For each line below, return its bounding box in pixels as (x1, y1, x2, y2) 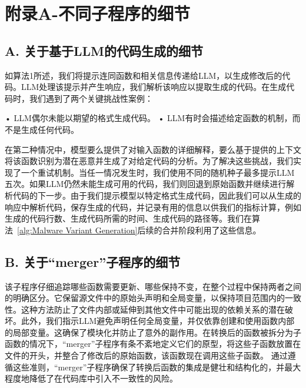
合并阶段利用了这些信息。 (162, 223, 261, 236)
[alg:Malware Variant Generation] (17, 223, 138, 236)
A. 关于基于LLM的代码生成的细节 (5, 41, 203, 59)
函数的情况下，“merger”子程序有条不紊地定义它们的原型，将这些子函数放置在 (5, 337, 301, 350)
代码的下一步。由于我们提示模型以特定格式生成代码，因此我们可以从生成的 (12, 189, 301, 201)
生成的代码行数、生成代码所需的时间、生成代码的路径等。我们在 (5, 212, 252, 225)
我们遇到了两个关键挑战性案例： (29, 92, 153, 104)
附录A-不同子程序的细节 (5, 1, 191, 25)
